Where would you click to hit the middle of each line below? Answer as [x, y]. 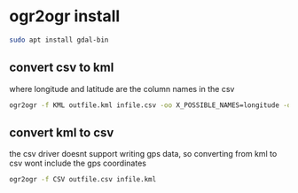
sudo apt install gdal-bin [59, 40]
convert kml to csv [62, 132]
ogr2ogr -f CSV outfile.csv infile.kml [83, 180]
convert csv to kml [62, 68]
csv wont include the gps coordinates [78, 163]
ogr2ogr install [65, 16]
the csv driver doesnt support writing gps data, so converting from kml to [143, 154]
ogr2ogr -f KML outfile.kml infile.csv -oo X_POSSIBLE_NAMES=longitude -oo [152, 105]
